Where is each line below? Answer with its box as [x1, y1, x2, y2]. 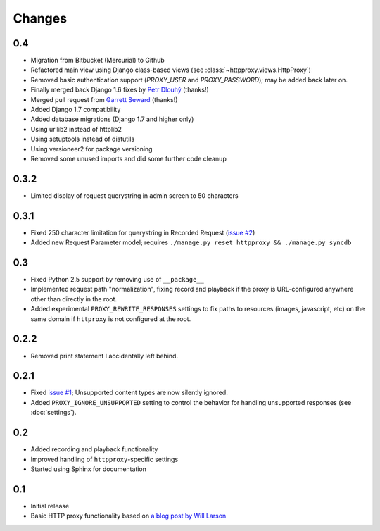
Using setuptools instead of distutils [30, 135, 135, 144]
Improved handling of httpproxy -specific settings [30, 455, 179, 463]
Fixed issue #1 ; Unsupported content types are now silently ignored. [30, 388, 228, 397]
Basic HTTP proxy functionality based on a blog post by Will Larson [30, 511, 227, 520]
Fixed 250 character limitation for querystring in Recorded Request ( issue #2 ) [30, 228, 255, 237]
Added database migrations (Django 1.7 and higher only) [30, 115, 194, 123]
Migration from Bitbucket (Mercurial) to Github [30, 56, 165, 65]
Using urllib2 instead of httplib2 [30, 125, 122, 133]
